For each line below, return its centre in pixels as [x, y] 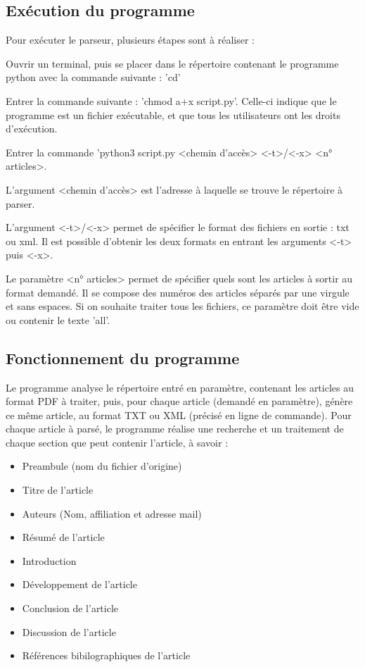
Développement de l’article [79, 584]
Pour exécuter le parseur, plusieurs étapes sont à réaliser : [130, 40]
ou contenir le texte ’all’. [58, 319]
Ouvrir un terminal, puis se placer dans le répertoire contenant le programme [172, 63]
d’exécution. [32, 129]
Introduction [49, 560]
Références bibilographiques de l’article [106, 655]
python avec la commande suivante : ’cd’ [93, 77]
